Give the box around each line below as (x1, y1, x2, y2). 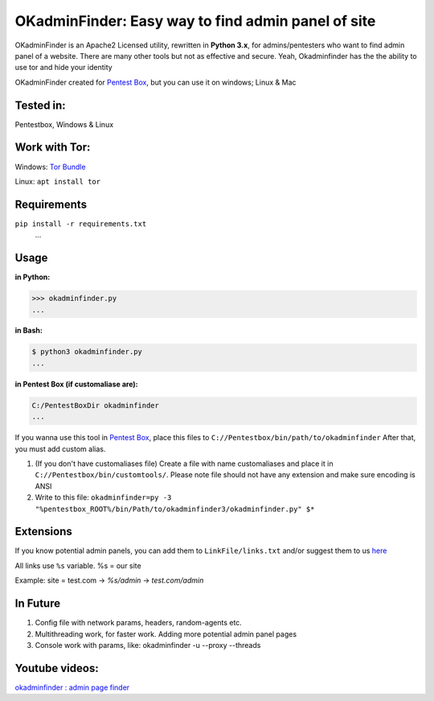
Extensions (14, 525, 72, 538)
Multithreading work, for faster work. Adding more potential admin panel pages (35, 629, 297, 639)
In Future (14, 596, 60, 611)
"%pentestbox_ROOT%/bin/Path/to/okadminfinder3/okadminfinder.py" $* (35, 504, 315, 513)
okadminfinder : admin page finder (14, 682, 130, 692)
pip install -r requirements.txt (14, 219, 147, 229)
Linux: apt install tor (14, 176, 100, 186)
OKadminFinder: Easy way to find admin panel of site (14, 12, 376, 30)
